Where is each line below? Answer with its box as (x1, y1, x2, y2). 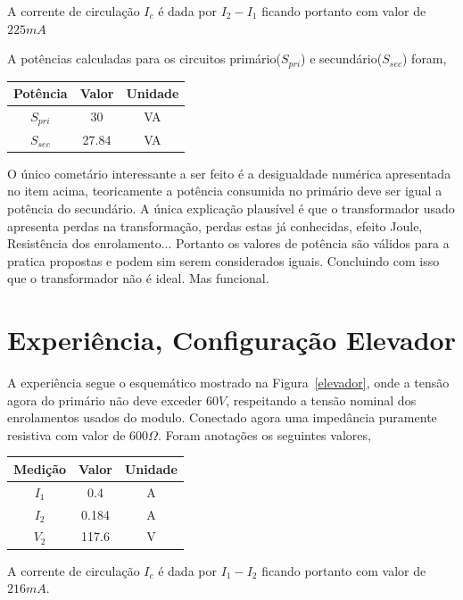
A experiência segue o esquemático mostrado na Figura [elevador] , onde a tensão (7, 373, 450, 392)
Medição (13, 459, 67, 478)
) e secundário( (301, 49, 383, 68)
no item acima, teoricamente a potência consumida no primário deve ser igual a (7, 181, 442, 200)
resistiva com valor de (7, 425, 126, 444)
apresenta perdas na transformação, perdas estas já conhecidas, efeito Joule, (7, 216, 423, 235)
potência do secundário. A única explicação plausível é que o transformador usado (7, 198, 455, 217)
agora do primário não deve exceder (7, 390, 203, 409)
